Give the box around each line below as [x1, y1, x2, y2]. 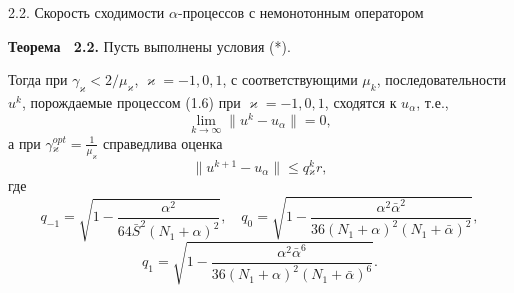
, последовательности [376, 69, 507, 90]
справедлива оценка [102, 132, 223, 153]
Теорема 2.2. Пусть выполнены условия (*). [8, 35, 291, 56]
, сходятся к [324, 91, 397, 112]
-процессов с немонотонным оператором [177, 2, 424, 22]
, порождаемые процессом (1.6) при [21, 91, 241, 112]
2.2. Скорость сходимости [8, 2, 165, 22]
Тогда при [8, 69, 68, 90]
